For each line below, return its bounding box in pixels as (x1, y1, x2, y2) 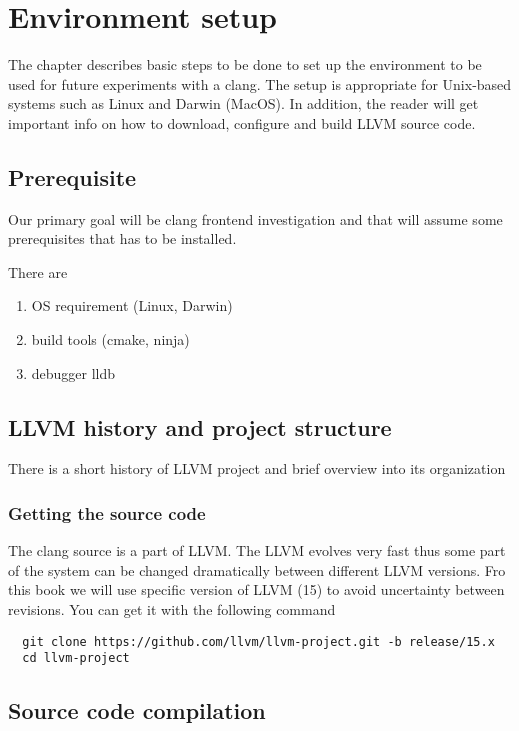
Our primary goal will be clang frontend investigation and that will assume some (8, 208, 503, 229)
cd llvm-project (22, 651, 130, 666)
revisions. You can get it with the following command (8, 599, 336, 620)
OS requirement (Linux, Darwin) (31, 295, 233, 316)
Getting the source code (8, 500, 206, 525)
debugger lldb (31, 362, 116, 383)
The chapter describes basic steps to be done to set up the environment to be (8, 54, 482, 75)
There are (8, 261, 68, 282)
